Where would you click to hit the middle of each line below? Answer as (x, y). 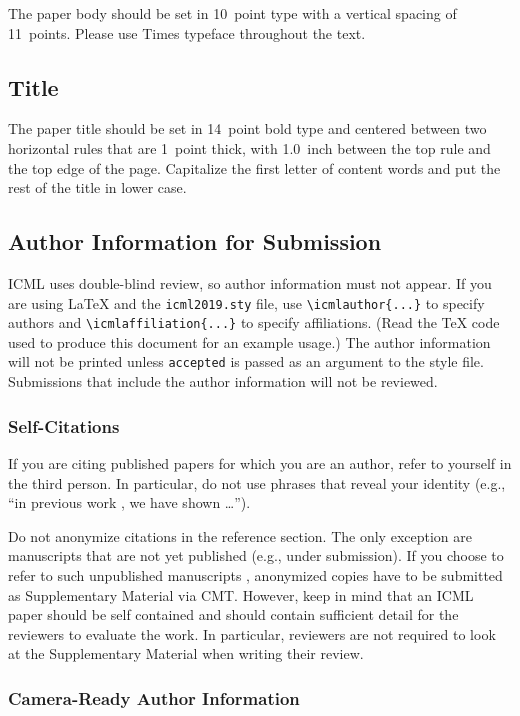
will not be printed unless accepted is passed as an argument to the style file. (246, 361)
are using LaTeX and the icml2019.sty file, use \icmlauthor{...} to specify (246, 302)
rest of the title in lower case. (97, 187)
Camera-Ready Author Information (154, 697)
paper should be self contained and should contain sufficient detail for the (233, 614)
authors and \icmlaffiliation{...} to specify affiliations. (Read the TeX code (254, 322)
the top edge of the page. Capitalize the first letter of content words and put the (254, 167)
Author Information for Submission (195, 241)
